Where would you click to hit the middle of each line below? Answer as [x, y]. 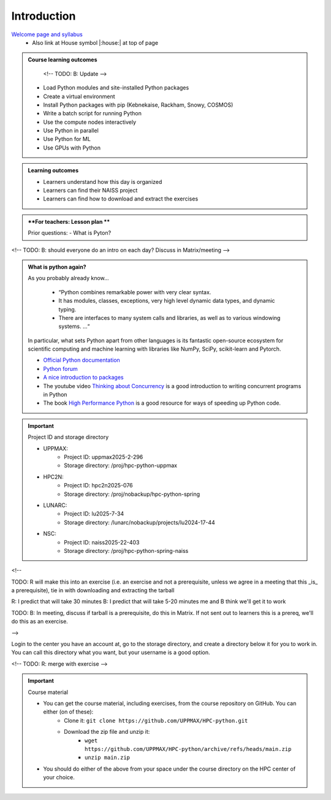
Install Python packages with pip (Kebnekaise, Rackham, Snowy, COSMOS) [138, 105]
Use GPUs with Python [72, 148]
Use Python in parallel [71, 131]
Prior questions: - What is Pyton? [70, 233]
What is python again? [57, 267]
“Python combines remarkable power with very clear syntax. [135, 292]
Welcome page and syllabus [47, 34]
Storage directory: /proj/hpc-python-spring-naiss [126, 550]
